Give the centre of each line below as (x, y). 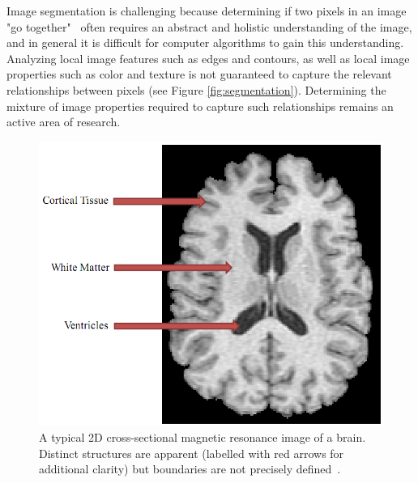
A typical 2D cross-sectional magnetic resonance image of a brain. (203, 436)
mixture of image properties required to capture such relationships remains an (200, 106)
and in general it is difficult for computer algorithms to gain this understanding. (205, 42)
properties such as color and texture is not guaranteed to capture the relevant (199, 74)
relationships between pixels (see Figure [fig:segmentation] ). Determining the (196, 89)
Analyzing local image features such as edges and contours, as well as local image (208, 58)
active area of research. (64, 122)
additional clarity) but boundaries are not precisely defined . (190, 469)
